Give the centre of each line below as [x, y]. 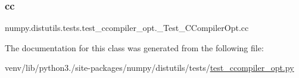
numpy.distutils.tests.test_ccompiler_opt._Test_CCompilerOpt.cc [127, 28]
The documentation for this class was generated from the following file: [134, 47]
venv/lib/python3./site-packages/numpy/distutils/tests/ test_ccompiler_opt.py [149, 68]
